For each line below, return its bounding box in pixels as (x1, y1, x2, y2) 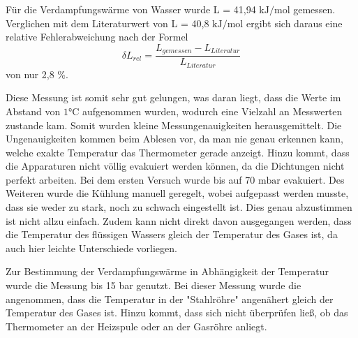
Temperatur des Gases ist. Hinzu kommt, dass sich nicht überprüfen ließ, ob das (6, 305, 348, 320)
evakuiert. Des (283, 172, 345, 186)
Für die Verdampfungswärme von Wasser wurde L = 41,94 (6, 2, 256, 16)
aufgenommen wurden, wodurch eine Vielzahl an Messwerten (82, 103, 343, 118)
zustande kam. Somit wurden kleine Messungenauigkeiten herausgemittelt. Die (6, 117, 342, 132)
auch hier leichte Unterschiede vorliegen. (6, 240, 177, 255)
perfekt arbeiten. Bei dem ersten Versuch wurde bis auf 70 (6, 172, 255, 186)
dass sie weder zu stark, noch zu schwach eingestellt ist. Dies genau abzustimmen (6, 200, 352, 214)
